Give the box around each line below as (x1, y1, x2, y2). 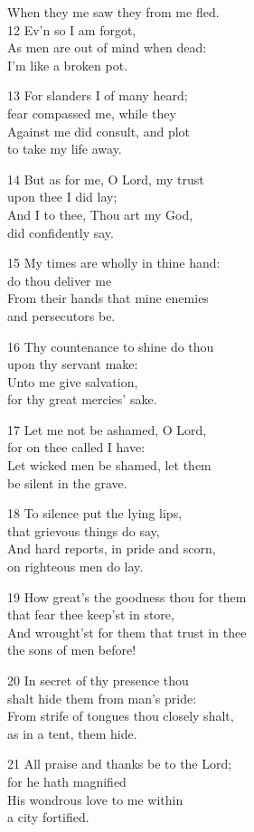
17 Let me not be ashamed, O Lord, (7, 420, 207, 439)
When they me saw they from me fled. (7, 3, 220, 21)
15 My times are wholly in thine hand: (7, 253, 221, 272)
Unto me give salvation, (7, 372, 138, 391)
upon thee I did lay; (7, 187, 118, 206)
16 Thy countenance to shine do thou (7, 336, 214, 355)
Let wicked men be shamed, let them (7, 456, 212, 475)
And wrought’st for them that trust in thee (7, 622, 247, 641)
